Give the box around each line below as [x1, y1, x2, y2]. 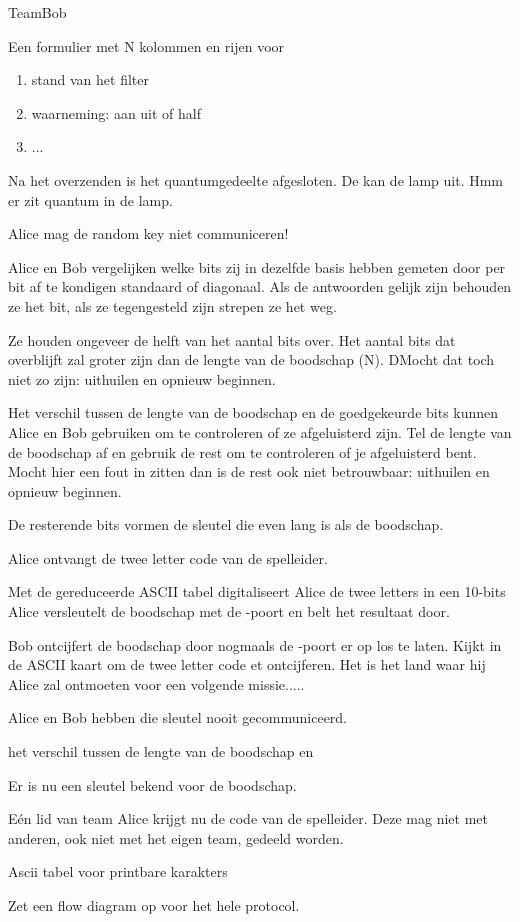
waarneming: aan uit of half [31, 102, 202, 123]
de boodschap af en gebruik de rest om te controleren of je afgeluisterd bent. [8, 441, 477, 462]
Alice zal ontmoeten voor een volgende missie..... [8, 673, 305, 694]
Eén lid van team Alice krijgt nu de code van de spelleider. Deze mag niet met [8, 808, 488, 829]
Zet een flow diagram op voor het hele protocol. [8, 895, 300, 915]
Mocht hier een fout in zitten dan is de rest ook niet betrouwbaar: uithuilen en [8, 461, 490, 482]
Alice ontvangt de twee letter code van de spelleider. [8, 547, 328, 568]
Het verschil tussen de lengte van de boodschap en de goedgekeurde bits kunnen [8, 402, 499, 423]
